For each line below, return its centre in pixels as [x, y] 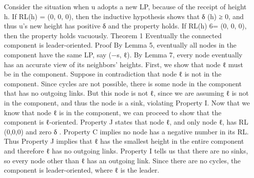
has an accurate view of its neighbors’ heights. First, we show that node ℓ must [124, 64]
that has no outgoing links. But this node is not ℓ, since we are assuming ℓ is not [127, 93]
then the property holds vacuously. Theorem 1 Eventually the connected [113, 35]
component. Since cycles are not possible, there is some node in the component [123, 83]
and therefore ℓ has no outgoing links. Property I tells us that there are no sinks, [126, 150]
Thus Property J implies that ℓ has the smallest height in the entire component [124, 141]
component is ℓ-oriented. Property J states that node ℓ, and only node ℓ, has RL [126, 122]
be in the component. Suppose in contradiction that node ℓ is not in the [113, 74]
